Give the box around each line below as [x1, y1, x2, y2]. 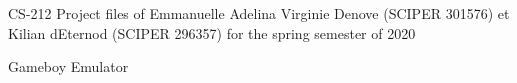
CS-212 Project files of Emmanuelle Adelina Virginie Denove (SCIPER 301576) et [8, 3, 510, 23]
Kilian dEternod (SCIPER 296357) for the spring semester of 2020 [8, 22, 416, 43]
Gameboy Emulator [8, 56, 129, 77]
